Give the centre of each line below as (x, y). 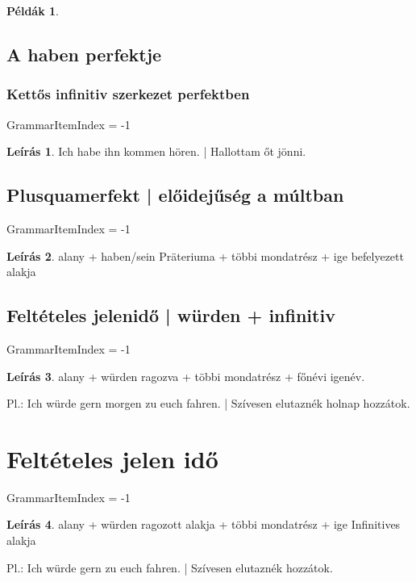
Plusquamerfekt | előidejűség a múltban (175, 195)
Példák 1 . (33, 10)
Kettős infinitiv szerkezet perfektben (128, 94)
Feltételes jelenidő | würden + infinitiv (171, 315)
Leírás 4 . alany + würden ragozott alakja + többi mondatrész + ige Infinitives (204, 524)
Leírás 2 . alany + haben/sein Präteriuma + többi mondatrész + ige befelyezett (205, 255)
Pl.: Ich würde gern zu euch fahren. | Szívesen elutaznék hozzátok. (170, 567)
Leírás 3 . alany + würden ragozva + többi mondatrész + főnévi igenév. (186, 376)
